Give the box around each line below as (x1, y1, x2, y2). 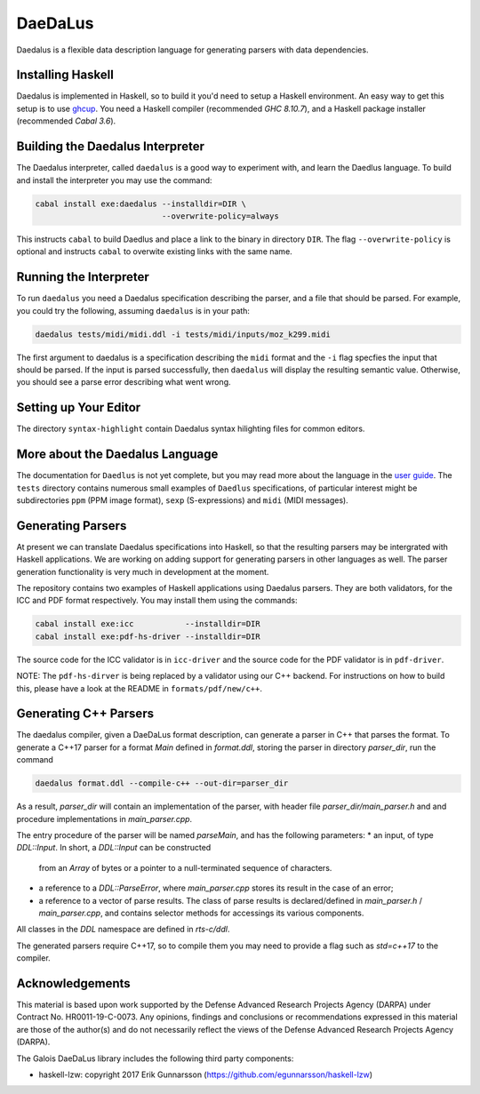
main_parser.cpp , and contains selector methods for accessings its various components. (38, 907, 364, 918)
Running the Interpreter (16, 269, 150, 284)
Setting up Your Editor (16, 400, 141, 415)
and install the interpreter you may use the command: (16, 174, 212, 186)
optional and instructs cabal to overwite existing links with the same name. (16, 246, 292, 257)
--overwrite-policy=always (161, 211, 279, 221)
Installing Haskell (16, 68, 115, 83)
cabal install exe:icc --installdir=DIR (35, 619, 261, 629)
